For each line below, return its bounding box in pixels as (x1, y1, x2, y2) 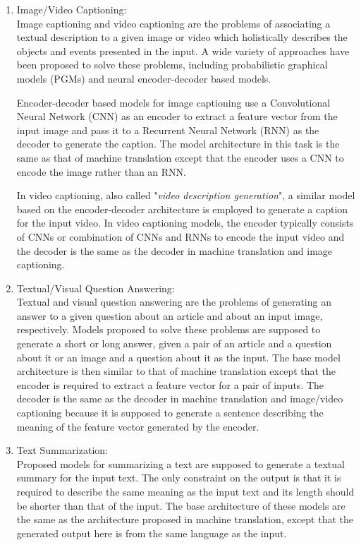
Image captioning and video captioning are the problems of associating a (16, 16, 331, 30)
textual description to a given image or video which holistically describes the (16, 30, 348, 44)
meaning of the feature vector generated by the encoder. (16, 419, 259, 433)
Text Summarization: (16, 443, 108, 457)
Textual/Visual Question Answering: (16, 280, 175, 295)
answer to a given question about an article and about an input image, (16, 308, 323, 323)
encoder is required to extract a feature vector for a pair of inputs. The (16, 377, 324, 392)
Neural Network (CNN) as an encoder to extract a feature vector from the (16, 109, 338, 124)
